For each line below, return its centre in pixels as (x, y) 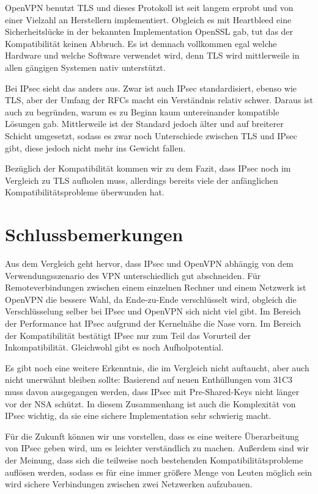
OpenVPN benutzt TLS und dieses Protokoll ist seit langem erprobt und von (149, 7)
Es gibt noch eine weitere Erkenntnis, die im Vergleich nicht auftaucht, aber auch (157, 367)
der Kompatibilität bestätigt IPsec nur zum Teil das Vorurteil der (128, 335)
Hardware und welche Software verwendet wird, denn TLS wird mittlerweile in (152, 55)
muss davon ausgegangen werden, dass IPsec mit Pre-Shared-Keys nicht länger (152, 391)
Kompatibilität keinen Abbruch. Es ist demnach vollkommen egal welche (141, 43)
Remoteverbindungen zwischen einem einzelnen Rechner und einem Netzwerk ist (156, 287)
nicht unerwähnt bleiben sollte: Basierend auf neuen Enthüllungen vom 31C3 (149, 380)
